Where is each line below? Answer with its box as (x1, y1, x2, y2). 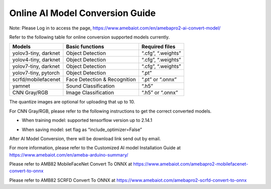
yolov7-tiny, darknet (12, 63, 60, 70)
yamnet (12, 82, 30, 89)
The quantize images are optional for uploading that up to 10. (9, 99, 135, 105)
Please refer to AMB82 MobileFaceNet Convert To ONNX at (9, 161, 132, 167)
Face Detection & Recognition (66, 76, 137, 83)
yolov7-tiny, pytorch (12, 69, 60, 76)
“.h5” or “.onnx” (141, 89, 178, 96)
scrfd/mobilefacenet (12, 76, 61, 83)
